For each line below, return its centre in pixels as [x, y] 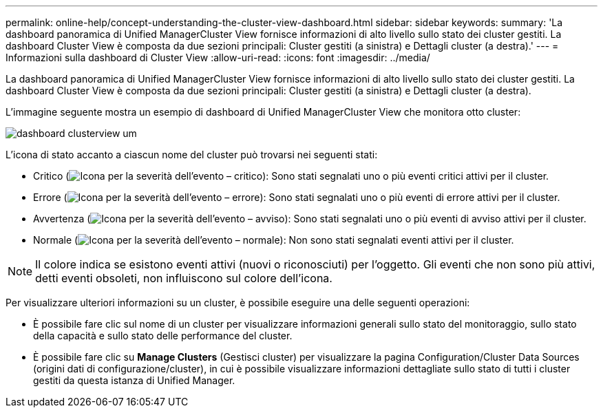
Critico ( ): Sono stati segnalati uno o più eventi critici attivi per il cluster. [291, 176]
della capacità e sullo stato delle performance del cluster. [163, 336]
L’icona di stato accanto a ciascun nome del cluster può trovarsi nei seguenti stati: [192, 155]
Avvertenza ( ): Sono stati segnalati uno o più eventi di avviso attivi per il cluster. [310, 219]
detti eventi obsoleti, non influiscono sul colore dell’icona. [184, 278]
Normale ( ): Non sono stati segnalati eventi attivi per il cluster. [274, 240]
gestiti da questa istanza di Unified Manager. [134, 380]
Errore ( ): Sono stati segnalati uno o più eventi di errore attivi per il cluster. [297, 197]
